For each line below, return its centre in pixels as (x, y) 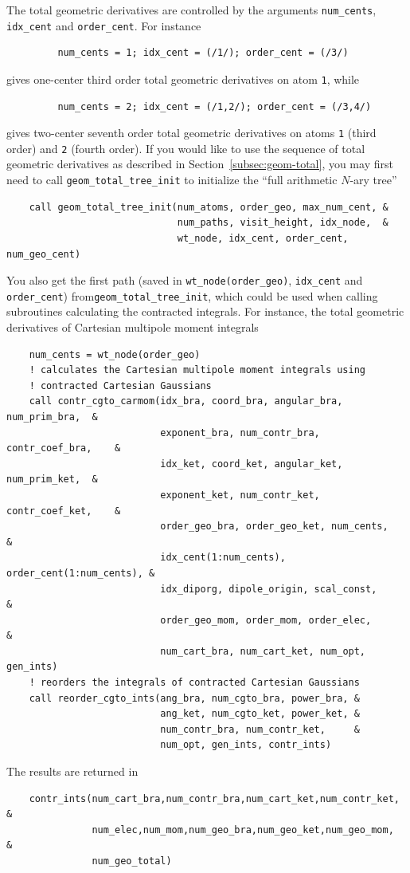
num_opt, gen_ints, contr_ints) (246, 745)
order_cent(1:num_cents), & (81, 573)
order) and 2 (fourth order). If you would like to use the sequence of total (186, 148)
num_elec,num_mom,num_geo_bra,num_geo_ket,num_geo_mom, (243, 830)
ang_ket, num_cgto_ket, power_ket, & (260, 714)
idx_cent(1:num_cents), (223, 558)
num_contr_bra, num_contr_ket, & (260, 729)
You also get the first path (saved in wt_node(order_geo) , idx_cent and (185, 280)
